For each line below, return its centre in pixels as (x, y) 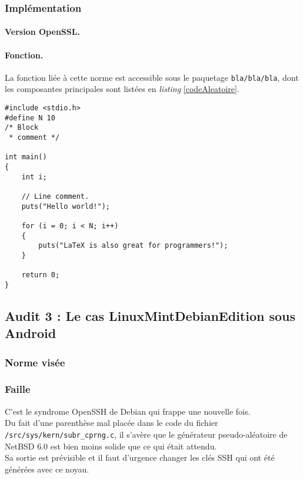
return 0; (41, 275)
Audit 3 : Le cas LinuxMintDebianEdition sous (150, 315)
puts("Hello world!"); (66, 206)
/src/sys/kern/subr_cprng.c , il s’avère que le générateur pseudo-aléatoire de (146, 434)
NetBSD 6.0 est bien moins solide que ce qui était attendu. (111, 446)
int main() (26, 157)
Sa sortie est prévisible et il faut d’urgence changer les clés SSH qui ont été (140, 457)
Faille (18, 389)
